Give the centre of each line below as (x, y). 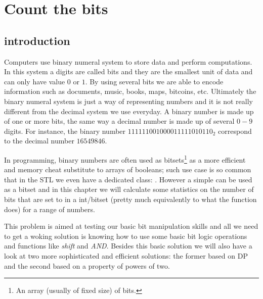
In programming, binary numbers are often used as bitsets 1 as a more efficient (125, 159)
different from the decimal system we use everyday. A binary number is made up (129, 111)
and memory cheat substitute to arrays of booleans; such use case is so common (128, 169)
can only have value (35, 81)
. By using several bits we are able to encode (154, 81)
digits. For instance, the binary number (65, 131)
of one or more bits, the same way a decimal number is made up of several (119, 121)
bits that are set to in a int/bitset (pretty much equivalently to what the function (130, 199)
